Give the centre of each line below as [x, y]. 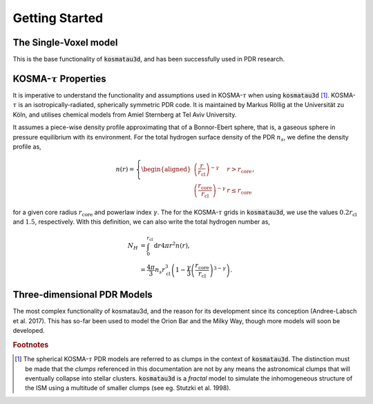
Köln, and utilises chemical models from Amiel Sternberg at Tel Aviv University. [125, 115]
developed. [29, 331]
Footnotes [31, 345]
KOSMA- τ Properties [59, 78]
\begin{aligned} [166, 170]
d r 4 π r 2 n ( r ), [172, 245]
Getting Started [58, 18]
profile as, [27, 146]
